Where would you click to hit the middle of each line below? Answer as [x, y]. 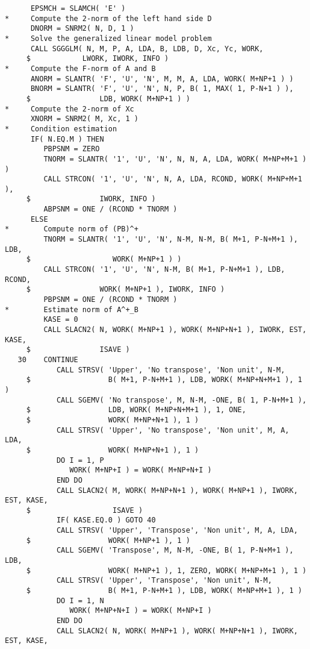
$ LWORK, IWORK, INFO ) [98, 59]
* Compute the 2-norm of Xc [70, 109]
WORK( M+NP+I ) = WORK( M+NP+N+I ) [141, 470]
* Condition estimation [61, 129]
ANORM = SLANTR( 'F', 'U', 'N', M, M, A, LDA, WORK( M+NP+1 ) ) [162, 79]
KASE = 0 [61, 320]
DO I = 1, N [80, 600]
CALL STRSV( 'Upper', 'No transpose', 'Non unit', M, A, [173, 430]
